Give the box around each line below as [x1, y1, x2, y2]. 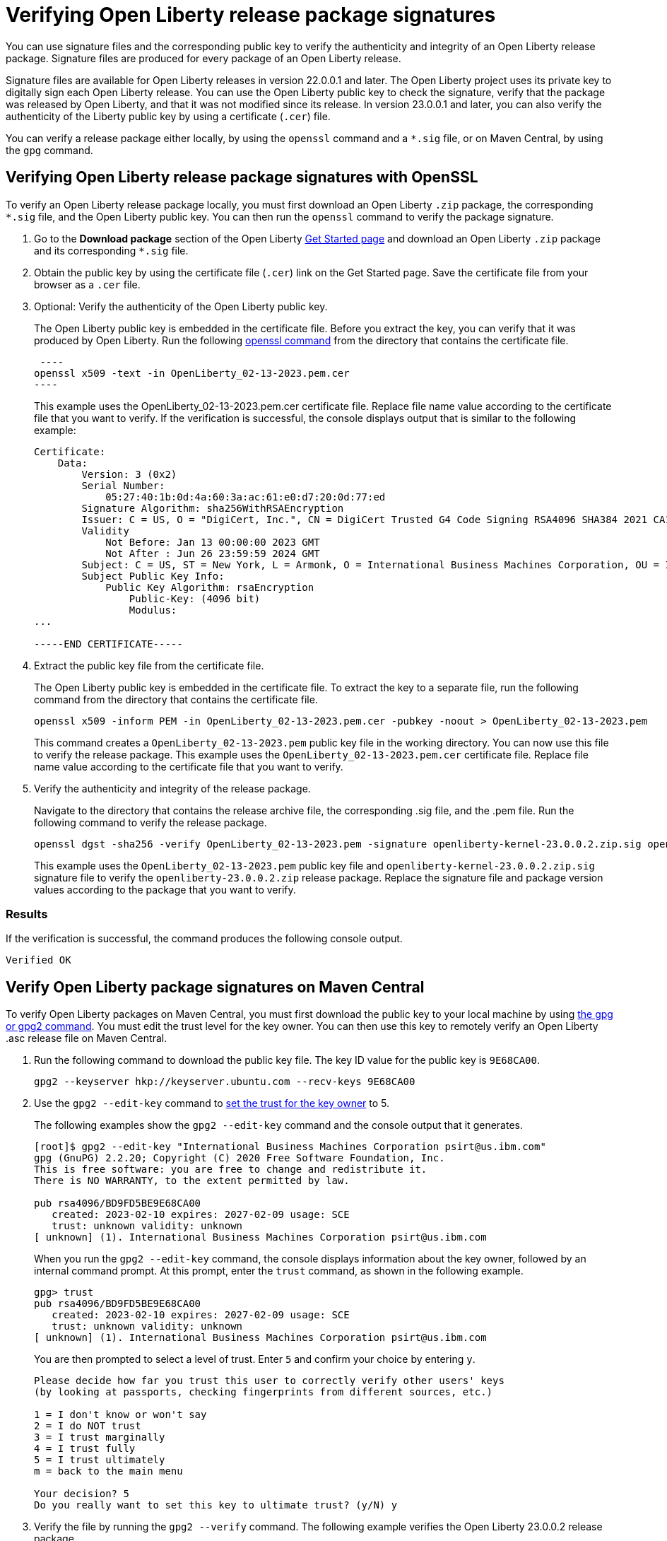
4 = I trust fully [34, 1443, 136, 1455]
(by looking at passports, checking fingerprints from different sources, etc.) [34, 1386, 493, 1398]
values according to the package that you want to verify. [34, 883, 296, 896]
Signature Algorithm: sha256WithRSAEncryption [81, 502, 344, 514]
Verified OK [6, 954, 71, 966]
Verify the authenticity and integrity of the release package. [34, 782, 311, 795]
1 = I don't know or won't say [34, 1409, 207, 1421]
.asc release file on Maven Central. [6, 1032, 167, 1045]
